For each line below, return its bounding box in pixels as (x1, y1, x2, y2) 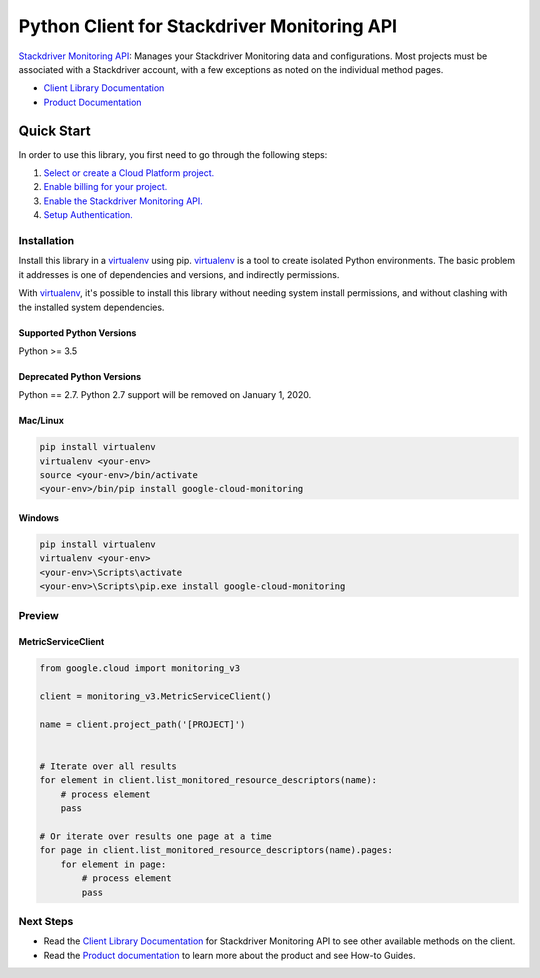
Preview (18, 608, 59, 622)
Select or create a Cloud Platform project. (43, 167, 215, 179)
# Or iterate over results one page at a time (39, 831, 272, 842)
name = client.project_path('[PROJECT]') (39, 718, 246, 730)
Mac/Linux (18, 415, 65, 427)
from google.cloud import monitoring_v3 (39, 663, 240, 674)
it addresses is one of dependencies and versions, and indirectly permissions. (18, 268, 340, 280)
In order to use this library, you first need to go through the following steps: (18, 148, 328, 160)
